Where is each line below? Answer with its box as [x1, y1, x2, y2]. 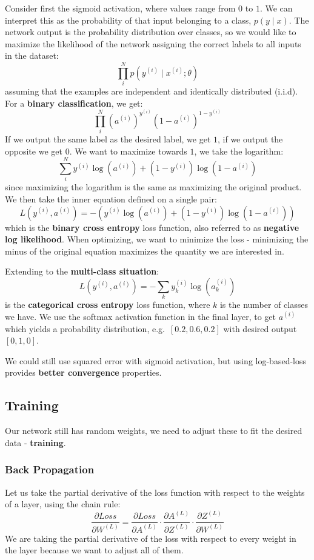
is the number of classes [219, 298, 308, 311]
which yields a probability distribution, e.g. [5, 322, 165, 335]
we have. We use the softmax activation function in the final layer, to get [5, 310, 276, 322]
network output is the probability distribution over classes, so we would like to [5, 25, 296, 38]
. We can [259, 2, 293, 14]
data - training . [5, 436, 66, 448]
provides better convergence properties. [5, 366, 162, 379]
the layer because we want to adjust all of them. [5, 544, 184, 556]
